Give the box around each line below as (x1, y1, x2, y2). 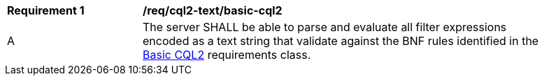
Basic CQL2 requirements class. (143, 48, 311, 62)
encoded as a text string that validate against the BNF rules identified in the (143, 34, 539, 48)
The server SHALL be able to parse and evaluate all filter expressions (143, 20, 507, 34)
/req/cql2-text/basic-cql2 (143, 3, 282, 17)
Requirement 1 (7, 3, 85, 17)
